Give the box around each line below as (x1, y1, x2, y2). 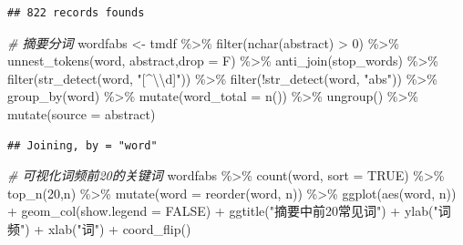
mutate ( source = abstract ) (7, 104, 156, 123)
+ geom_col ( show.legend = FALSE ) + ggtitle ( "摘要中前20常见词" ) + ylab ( (7, 201, 434, 220)
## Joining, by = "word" (7, 138, 158, 152)
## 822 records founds (7, 6, 145, 19)
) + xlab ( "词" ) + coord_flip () (25, 219, 191, 238)
